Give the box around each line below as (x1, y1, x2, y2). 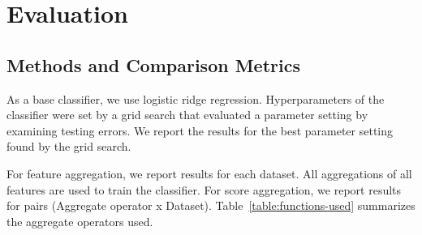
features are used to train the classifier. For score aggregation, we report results (6, 181, 402, 198)
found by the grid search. (6, 138, 131, 155)
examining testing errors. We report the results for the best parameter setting (6, 122, 394, 139)
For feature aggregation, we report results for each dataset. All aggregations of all (6, 164, 412, 182)
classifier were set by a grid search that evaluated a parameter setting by (6, 106, 368, 123)
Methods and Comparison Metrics (6, 52, 300, 77)
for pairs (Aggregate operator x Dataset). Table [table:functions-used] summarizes (6, 197, 416, 214)
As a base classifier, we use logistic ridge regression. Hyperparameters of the (6, 90, 385, 107)
